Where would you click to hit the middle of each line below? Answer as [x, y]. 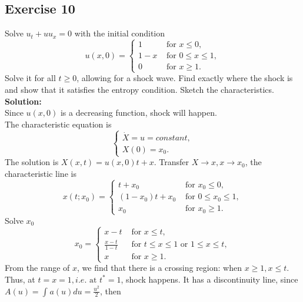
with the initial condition [120, 33]
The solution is [32, 162]
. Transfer [172, 162]
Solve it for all [30, 78]
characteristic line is [41, 173]
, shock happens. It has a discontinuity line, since [209, 279]
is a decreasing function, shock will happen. [139, 113]
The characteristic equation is [58, 124]
